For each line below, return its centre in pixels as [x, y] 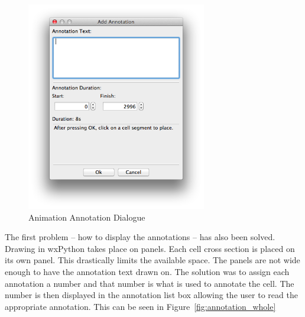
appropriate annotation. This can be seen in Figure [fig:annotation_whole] [140, 306]
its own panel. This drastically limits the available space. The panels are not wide [152, 260]
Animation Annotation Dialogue [87, 217]
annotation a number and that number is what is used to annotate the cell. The [150, 283]
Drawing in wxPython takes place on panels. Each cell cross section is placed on [150, 248]
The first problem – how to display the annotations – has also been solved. [140, 237]
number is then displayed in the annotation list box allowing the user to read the [151, 295]
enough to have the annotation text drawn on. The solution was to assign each [147, 271]
